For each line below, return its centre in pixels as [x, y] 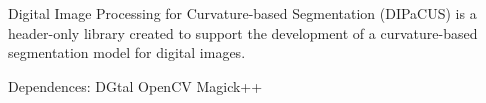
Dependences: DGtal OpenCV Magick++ [135, 85]
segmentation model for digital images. [127, 52]
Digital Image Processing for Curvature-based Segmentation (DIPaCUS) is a [242, 13]
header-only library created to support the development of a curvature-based [243, 32]
